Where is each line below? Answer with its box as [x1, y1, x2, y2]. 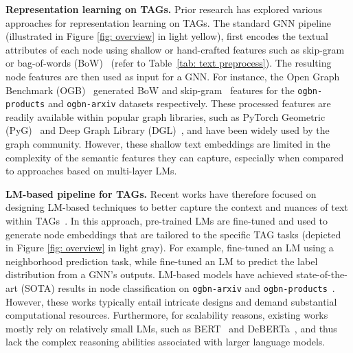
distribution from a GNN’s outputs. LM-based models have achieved [5, 267, 293, 282]
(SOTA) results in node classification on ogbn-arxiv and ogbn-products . [21, 281, 335, 295]
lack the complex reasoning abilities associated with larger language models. [5, 334, 326, 349]
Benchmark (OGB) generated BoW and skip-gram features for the [5, 82, 295, 97]
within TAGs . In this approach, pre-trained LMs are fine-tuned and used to [5, 214, 328, 228]
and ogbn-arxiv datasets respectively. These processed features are [47, 96, 331, 111]
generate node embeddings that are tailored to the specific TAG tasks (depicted [5, 227, 341, 241]
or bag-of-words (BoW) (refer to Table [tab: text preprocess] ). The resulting [5, 56, 332, 70]
